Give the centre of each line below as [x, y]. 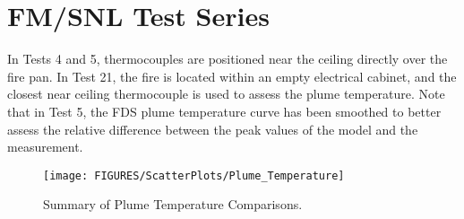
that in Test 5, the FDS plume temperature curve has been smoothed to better [224, 111]
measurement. [45, 147]
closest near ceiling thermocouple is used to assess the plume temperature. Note [226, 94]
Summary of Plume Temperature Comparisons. [173, 204]
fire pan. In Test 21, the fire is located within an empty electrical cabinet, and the [232, 76]
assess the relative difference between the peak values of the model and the [213, 129]
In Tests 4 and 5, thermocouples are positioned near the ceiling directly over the [228, 59]
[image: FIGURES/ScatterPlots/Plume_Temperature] [194, 175]
